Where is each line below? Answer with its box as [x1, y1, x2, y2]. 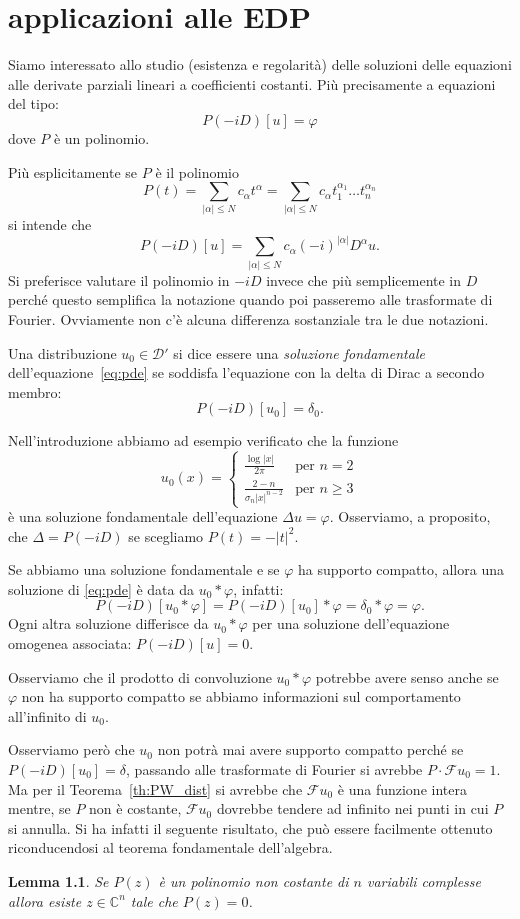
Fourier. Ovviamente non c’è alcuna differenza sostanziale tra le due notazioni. [8, 308, 489, 329]
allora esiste [8, 890, 82, 911]
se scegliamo [128, 525, 204, 546]
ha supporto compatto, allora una [298, 559, 504, 580]
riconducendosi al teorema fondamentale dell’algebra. [8, 837, 333, 858]
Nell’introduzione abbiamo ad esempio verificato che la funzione [8, 430, 399, 451]
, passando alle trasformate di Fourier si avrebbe [126, 758, 423, 779]
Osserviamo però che [8, 739, 135, 760]
